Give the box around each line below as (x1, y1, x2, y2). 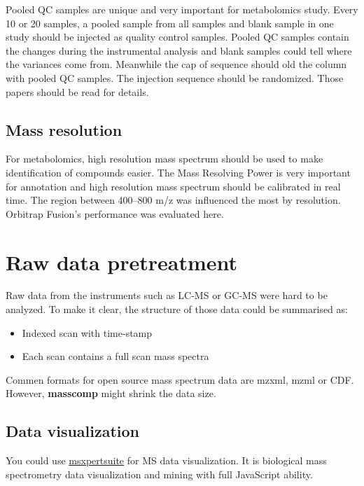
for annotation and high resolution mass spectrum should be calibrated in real (6, 179, 341, 193)
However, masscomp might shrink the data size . (6, 386, 216, 401)
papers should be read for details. (6, 84, 149, 99)
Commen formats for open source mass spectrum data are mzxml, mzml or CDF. (6, 372, 354, 387)
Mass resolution (6, 118, 122, 140)
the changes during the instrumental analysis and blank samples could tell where (6, 43, 352, 57)
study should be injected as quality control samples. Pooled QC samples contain (6, 29, 349, 44)
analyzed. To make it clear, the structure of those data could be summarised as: (6, 302, 348, 317)
